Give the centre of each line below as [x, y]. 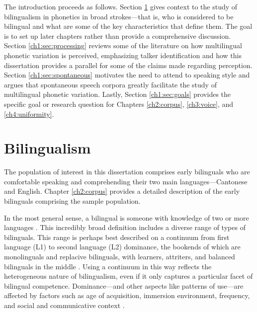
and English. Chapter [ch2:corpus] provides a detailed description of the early [122, 191]
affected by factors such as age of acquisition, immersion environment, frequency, [127, 295]
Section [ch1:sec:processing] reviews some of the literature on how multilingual [123, 45]
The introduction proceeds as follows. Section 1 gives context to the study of [121, 6]
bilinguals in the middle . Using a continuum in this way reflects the [108, 266]
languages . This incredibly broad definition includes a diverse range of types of [125, 227]
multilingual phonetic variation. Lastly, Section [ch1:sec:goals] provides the [118, 94]
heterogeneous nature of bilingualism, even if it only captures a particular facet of [128, 276]
